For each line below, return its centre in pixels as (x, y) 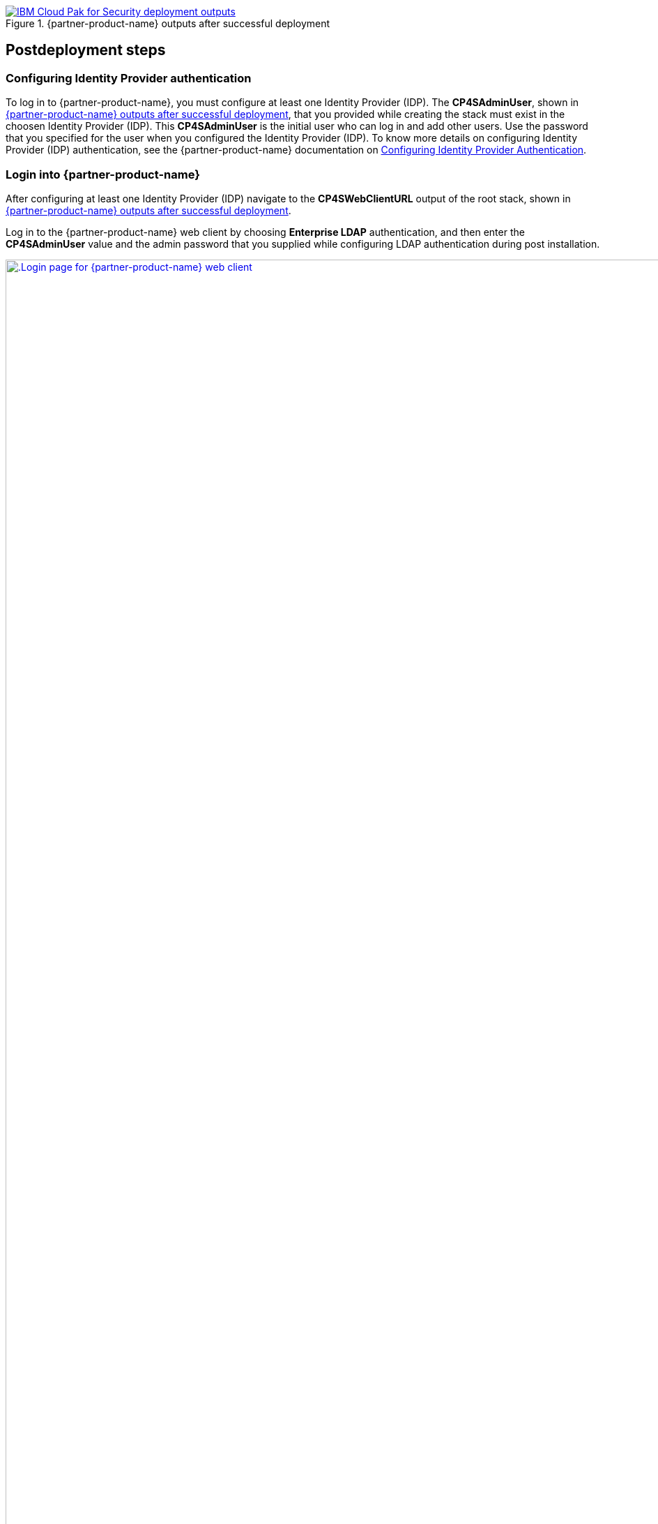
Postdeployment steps (86, 50)
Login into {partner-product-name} (103, 174)
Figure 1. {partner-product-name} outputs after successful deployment (168, 23)
